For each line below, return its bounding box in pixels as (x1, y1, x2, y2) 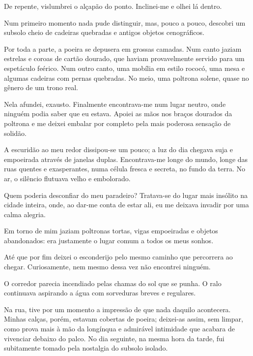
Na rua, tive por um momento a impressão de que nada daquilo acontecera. (4, 304, 231, 314)
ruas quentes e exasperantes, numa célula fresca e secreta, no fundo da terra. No (4, 163, 246, 174)
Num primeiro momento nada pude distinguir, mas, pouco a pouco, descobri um (4, 17, 246, 28)
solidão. (4, 128, 27, 138)
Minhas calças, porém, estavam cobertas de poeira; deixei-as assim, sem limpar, (4, 314, 243, 324)
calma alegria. (4, 209, 46, 219)
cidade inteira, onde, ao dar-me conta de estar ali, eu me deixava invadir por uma (4, 199, 249, 210)
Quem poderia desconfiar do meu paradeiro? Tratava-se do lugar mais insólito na (4, 190, 248, 200)
